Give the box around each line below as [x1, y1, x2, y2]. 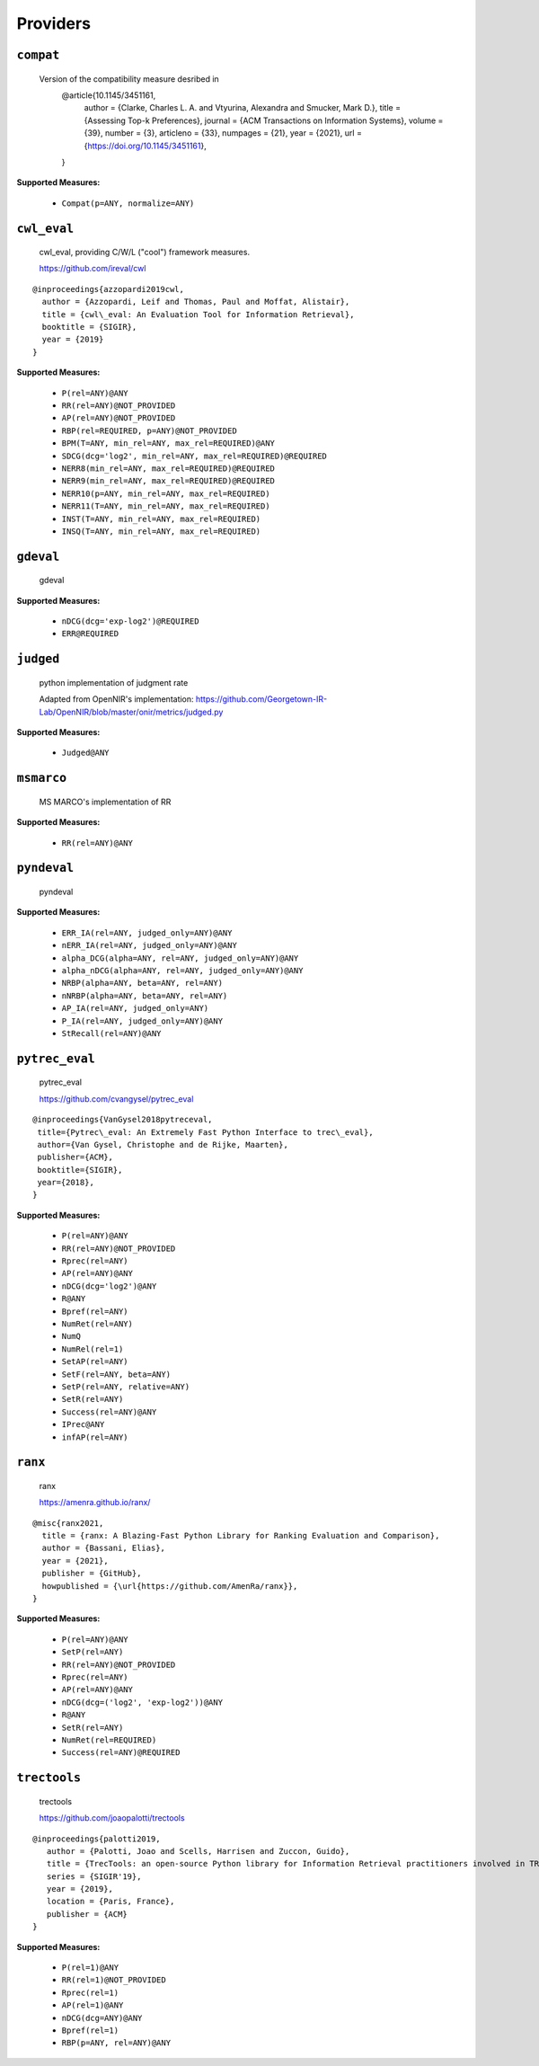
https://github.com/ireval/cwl [39, 263, 146, 274]
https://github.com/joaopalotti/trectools [39, 1813, 185, 1823]
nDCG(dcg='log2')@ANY [61, 1281, 157, 1291]
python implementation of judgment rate [39, 677, 189, 687]
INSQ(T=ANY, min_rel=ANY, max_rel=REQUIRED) [61, 526, 261, 536]
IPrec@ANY [61, 1420, 105, 1430]
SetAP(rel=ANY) [61, 1357, 129, 1367]
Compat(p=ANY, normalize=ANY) [61, 198, 195, 208]
